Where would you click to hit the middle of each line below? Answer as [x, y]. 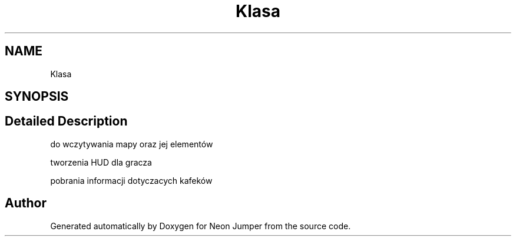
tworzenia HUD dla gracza [101, 162]
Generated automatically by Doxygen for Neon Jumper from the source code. [201, 226]
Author [26, 203]
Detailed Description [66, 121]
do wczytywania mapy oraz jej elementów [132, 144]
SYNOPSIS [37, 97]
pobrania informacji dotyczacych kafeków [131, 180]
